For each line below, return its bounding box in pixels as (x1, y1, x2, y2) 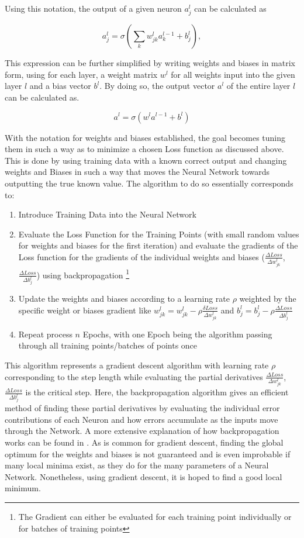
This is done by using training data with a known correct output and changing (5, 154, 287, 166)
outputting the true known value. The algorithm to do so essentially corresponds (5, 177, 293, 189)
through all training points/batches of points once (18, 339, 198, 351)
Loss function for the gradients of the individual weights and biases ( (18, 250, 265, 263)
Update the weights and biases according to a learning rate (18, 292, 230, 305)
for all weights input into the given (171, 68, 295, 80)
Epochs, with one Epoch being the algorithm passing (82, 327, 272, 340)
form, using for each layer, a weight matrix (5, 68, 158, 80)
